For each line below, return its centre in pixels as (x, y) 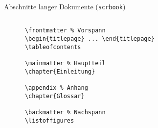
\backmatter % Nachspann (65, 112)
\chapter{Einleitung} (60, 71)
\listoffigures (49, 120)
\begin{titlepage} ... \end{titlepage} (90, 38)
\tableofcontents (53, 47)
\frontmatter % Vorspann (65, 31)
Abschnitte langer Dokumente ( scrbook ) (65, 6)
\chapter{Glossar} (55, 96)
